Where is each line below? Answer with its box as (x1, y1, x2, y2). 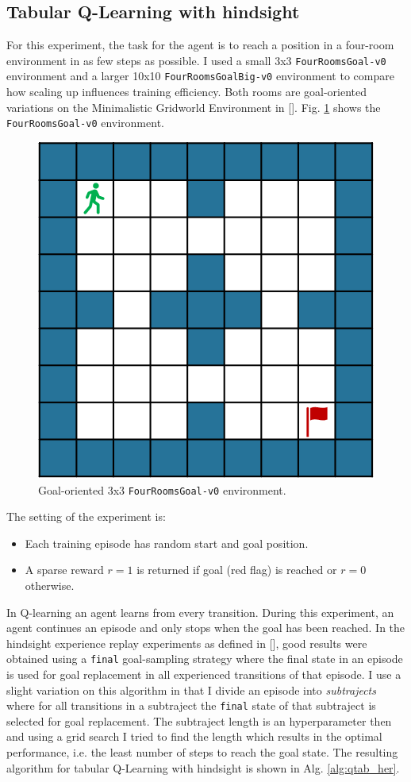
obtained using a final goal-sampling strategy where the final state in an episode (6, 650, 403, 667)
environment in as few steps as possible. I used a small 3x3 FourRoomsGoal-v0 (6, 52, 386, 68)
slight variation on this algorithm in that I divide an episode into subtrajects (6, 681, 376, 698)
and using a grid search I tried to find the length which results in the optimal (6, 728, 382, 745)
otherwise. (25, 576, 75, 593)
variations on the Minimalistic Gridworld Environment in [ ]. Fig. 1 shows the (6, 98, 381, 115)
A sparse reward (25, 561, 104, 578)
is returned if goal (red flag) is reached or (136, 561, 337, 578)
